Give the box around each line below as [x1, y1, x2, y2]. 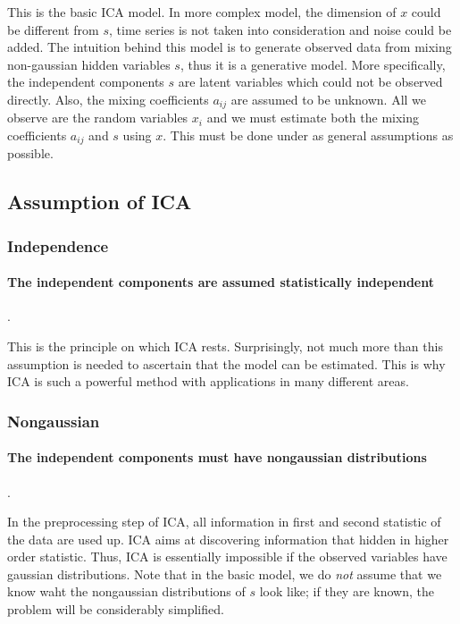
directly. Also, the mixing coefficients [7, 89, 209, 108]
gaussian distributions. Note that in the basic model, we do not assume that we [7, 564, 442, 583]
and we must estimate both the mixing [206, 108, 420, 127]
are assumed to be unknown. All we [230, 89, 427, 108]
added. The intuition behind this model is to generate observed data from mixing [7, 38, 452, 56]
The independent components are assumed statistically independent [7, 273, 434, 291]
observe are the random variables [7, 108, 188, 127]
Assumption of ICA [7, 188, 192, 215]
